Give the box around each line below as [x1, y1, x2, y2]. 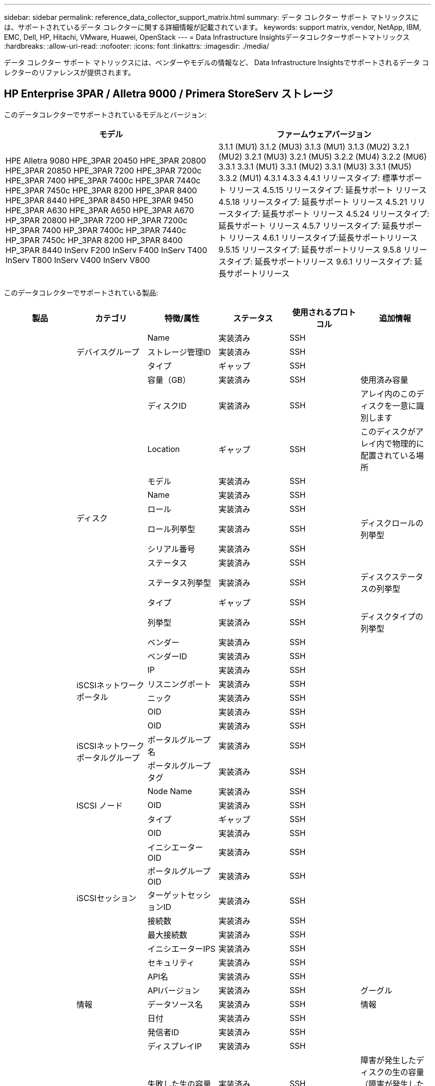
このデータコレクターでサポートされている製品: [4, 288, 158, 297]
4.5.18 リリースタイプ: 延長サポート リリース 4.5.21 [218, 196, 408, 207]
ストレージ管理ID [147, 347, 211, 357]
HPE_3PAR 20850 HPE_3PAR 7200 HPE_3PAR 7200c [5, 165, 202, 176]
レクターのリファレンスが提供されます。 [4, 68, 135, 77]
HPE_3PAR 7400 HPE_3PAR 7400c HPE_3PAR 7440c [5, 175, 201, 185]
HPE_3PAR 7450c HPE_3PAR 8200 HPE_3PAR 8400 [5, 185, 197, 195]
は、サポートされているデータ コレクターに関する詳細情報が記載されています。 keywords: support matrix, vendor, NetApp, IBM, [4, 23, 422, 31]
